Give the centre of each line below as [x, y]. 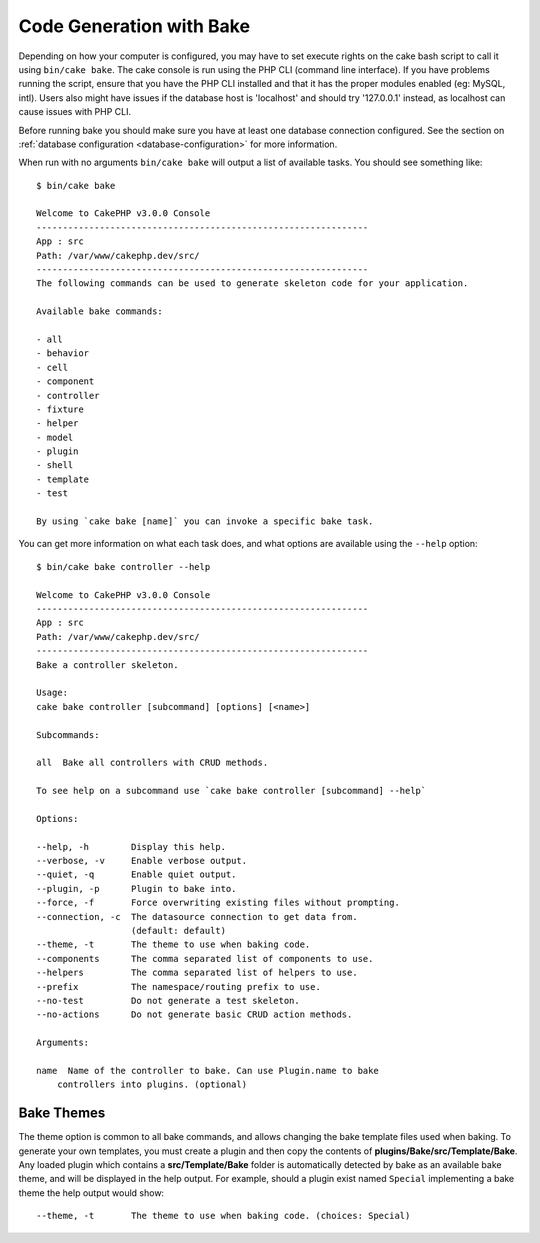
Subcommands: [68, 734]
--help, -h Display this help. [131, 846]
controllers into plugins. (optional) [152, 1084]
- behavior [63, 353]
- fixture [60, 409]
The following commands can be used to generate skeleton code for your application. [252, 283]
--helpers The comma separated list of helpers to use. [197, 973]
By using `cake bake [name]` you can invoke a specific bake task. [205, 521]
